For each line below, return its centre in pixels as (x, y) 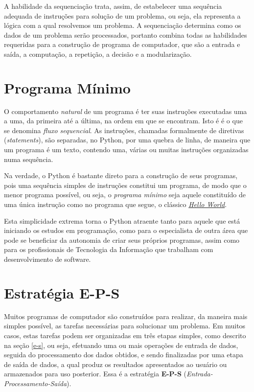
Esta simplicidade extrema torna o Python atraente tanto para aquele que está (122, 220)
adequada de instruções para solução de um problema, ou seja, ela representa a (122, 15)
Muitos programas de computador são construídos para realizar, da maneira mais (126, 316)
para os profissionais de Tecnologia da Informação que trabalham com (109, 249)
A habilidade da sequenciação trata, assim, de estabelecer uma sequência (113, 6)
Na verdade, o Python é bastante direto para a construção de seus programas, (121, 175)
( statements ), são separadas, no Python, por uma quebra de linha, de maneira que (127, 140)
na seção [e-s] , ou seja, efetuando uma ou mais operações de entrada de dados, (121, 345)
